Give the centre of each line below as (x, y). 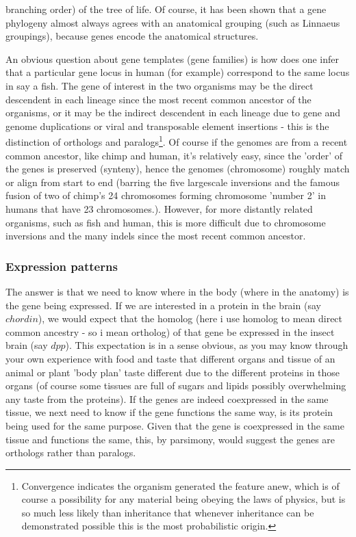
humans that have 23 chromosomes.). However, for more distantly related (159, 208)
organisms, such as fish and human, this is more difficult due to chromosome (166, 222)
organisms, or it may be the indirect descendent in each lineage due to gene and (173, 113)
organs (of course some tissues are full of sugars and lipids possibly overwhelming (176, 385)
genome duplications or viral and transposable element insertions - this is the (167, 126)
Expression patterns (62, 266)
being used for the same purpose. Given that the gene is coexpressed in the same (175, 425)
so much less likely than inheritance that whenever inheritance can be (168, 512)
